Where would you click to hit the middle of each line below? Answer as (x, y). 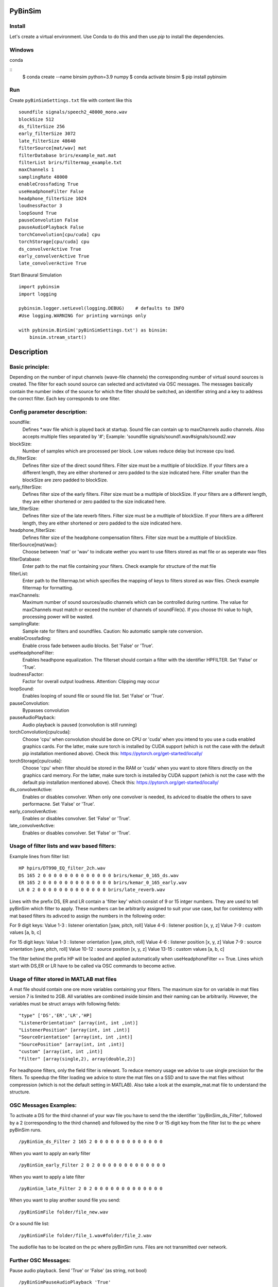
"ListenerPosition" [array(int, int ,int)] (74, 1030)
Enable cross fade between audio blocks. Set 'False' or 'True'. (88, 646)
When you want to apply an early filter (50, 1153)
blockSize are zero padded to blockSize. (65, 480)
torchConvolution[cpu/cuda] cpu (59, 234)
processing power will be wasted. (58, 616)
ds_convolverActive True (50, 249)
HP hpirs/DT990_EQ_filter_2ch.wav (62, 868)
